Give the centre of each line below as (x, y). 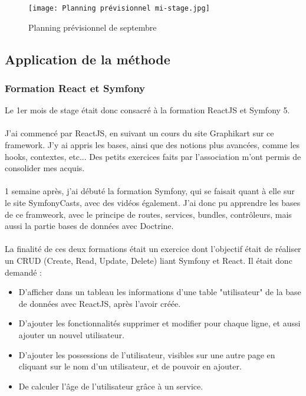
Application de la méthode (88, 59)
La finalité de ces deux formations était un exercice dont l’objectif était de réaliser (153, 249)
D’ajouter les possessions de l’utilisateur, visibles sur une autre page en (147, 354)
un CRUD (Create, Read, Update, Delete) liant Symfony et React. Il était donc (149, 260)
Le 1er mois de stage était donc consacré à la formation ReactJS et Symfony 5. (147, 110)
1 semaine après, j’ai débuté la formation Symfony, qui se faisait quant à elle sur (150, 191)
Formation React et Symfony (75, 88)
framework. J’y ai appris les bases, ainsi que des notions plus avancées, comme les (152, 145)
